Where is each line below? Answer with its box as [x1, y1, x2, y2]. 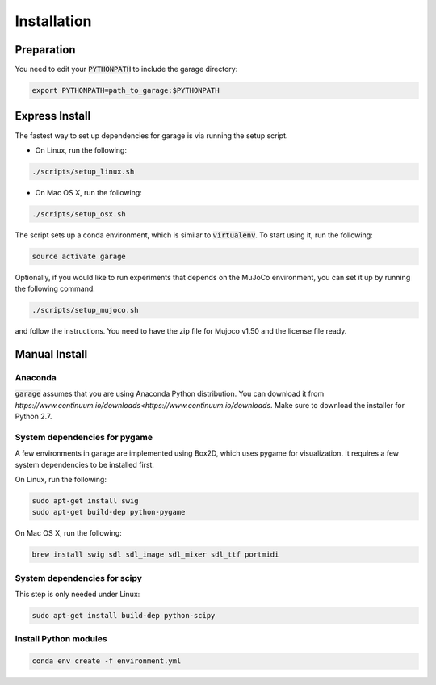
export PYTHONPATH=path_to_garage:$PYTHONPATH [31, 86, 220, 95]
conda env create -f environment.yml [31, 657, 182, 666]
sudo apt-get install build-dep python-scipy [31, 611, 216, 620]
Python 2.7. [15, 412, 52, 422]
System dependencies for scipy [15, 572, 143, 583]
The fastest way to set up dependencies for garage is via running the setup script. [15, 130, 288, 141]
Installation [15, 12, 92, 30]
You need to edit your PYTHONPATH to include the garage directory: [15, 65, 238, 74]
